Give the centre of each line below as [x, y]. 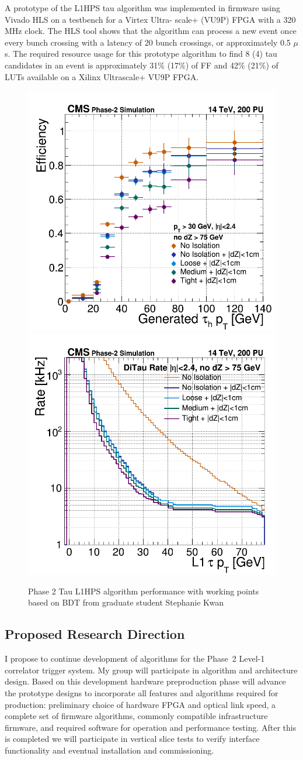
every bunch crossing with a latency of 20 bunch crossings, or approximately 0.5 [148, 42]
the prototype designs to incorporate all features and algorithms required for [142, 692]
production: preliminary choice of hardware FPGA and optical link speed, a [140, 704]
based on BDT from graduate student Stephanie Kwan [126, 602]
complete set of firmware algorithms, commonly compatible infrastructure [136, 716]
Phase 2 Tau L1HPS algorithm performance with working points [144, 591]
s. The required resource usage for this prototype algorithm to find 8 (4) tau [141, 54]
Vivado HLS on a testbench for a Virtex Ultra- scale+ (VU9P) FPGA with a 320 [150, 19]
